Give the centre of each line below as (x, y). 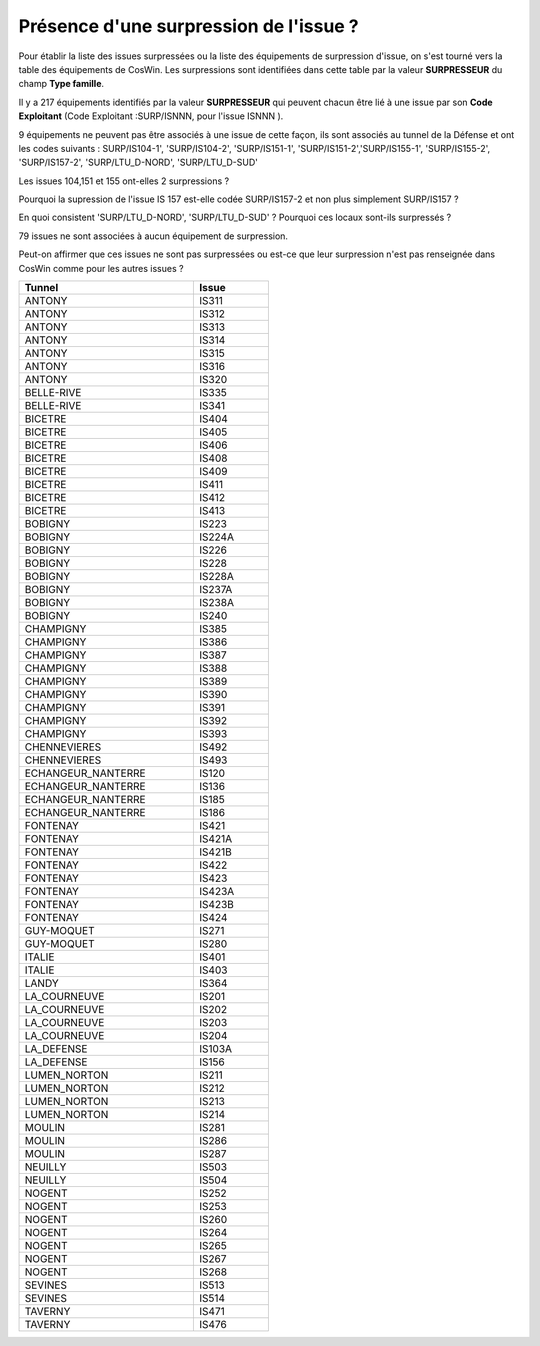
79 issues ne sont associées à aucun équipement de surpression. (153, 236)
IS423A (217, 892)
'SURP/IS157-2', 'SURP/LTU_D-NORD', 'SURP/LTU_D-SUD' (138, 162)
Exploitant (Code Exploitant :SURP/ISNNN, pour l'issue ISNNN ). (151, 116)
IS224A (217, 537)
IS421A (216, 839)
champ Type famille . (61, 84)
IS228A (217, 577)
